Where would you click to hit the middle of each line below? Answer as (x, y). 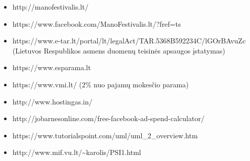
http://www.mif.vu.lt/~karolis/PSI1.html (77, 152)
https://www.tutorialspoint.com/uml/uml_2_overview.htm (105, 135)
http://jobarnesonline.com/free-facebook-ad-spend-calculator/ (108, 118)
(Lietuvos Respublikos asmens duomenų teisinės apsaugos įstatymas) (119, 50)
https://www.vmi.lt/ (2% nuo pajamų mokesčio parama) (100, 84)
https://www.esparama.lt (52, 67)
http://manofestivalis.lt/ (50, 7)
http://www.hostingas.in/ (52, 101)
